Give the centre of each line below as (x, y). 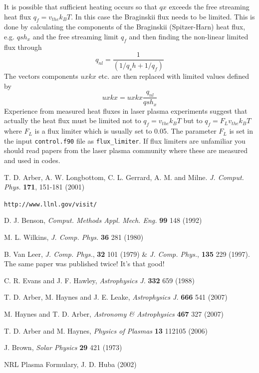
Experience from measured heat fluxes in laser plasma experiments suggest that (126, 110)
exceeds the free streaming (209, 6)
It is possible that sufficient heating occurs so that (81, 6)
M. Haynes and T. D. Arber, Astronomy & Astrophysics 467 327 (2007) (114, 313)
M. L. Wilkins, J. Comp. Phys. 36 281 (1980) (74, 237)
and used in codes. (32, 160)
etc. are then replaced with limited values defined (174, 76)
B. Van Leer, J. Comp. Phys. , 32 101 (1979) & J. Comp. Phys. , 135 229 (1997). (127, 254)
